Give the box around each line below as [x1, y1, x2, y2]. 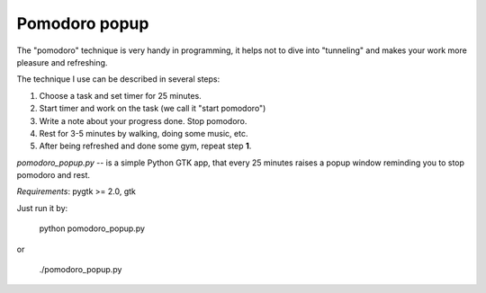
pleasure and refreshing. [16, 57, 108, 67]
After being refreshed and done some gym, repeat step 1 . [39, 140, 252, 152]
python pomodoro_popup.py [39, 223, 146, 234]
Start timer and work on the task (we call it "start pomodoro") [39, 103, 266, 114]
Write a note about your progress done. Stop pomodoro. [39, 115, 247, 126]
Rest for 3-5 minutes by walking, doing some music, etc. [39, 128, 248, 138]
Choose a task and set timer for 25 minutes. [39, 90, 202, 101]
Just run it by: [16, 202, 68, 213]
